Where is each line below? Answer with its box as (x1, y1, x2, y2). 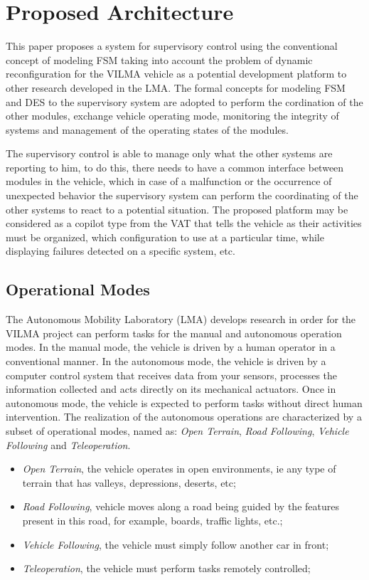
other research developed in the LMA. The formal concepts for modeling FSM (6, 80, 346, 95)
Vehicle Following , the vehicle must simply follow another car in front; (22, 537, 329, 552)
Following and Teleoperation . (6, 437, 131, 452)
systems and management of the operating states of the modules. (6, 122, 289, 137)
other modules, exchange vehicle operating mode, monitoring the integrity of (6, 108, 339, 123)
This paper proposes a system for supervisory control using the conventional (6, 38, 338, 53)
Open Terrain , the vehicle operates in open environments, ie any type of (22, 461, 336, 476)
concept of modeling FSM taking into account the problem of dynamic (6, 52, 313, 67)
